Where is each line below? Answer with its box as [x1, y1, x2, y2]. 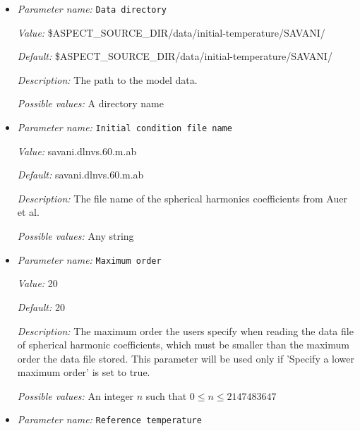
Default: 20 [17, 299, 65, 314]
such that [145, 388, 187, 403]
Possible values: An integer [17, 388, 134, 403]
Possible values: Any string [17, 229, 134, 243]
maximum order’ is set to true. [17, 365, 150, 380]
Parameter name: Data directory [17, 1, 167, 16]
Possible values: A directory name [17, 96, 164, 111]
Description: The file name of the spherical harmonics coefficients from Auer [17, 190, 347, 205]
